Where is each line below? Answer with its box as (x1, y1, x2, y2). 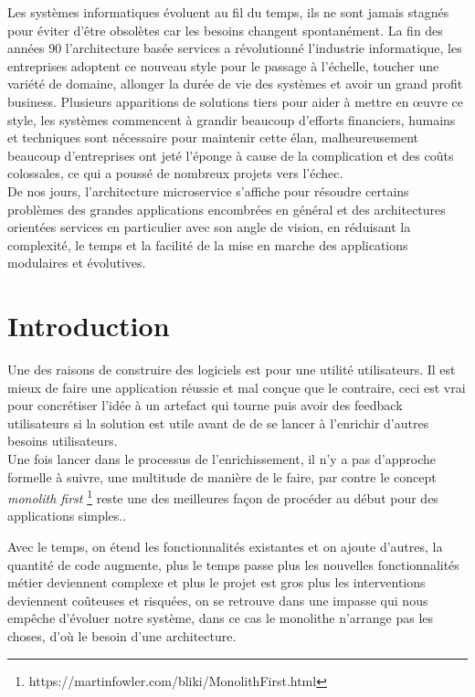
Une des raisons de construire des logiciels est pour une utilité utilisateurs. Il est (7, 360, 456, 379)
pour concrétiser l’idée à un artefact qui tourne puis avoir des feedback (7, 396, 403, 415)
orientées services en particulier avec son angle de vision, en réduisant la (7, 217, 411, 237)
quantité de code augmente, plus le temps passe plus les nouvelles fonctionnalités (7, 554, 459, 574)
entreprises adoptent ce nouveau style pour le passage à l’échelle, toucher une (7, 56, 439, 75)
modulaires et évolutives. (7, 253, 146, 272)
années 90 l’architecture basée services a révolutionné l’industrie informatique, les (7, 38, 462, 58)
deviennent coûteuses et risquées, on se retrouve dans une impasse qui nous (7, 590, 428, 609)
